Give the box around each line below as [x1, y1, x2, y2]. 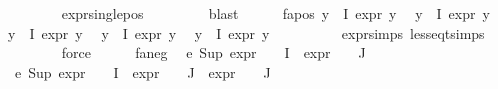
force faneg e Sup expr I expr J [61, 42, 366, 63]
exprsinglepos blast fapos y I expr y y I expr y [61, 3, 490, 23]
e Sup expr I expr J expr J [14, 61, 271, 82]
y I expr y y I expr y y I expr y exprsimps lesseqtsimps [8, 22, 485, 43]
